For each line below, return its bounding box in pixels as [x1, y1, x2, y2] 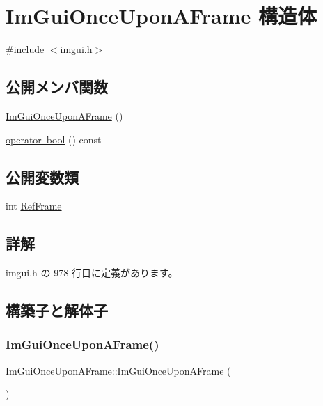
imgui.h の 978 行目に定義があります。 [6, 265, 178, 280]
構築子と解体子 [6, 299, 108, 321]
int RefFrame [6, 198, 62, 213]
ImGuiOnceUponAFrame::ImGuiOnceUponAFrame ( [6, 363, 231, 377]
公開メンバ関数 [6, 76, 108, 97]
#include [6, 42, 45, 56]
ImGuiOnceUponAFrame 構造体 [6, 1, 317, 30]
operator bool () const [6, 132, 102, 146]
